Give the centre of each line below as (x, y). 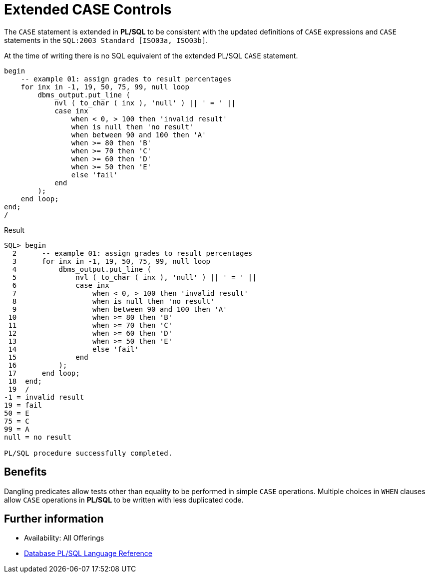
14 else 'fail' (73, 349)
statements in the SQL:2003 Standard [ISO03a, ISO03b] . (106, 40)
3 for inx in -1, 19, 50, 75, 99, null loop (111, 261)
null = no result (38, 437)
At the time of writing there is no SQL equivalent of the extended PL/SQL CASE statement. (151, 55)
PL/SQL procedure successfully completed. (88, 453)
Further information (54, 519)
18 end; (25, 381)
